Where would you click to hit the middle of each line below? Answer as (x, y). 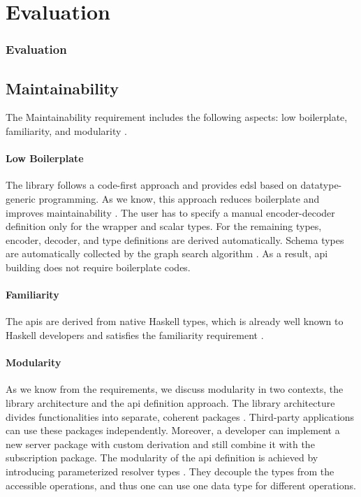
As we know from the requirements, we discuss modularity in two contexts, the (175, 389)
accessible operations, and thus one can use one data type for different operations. (181, 485)
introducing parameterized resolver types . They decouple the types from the (170, 471)
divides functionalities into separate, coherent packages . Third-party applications (180, 416)
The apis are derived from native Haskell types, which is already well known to (175, 321)
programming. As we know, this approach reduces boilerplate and (179, 199)
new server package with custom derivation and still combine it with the (160, 444)
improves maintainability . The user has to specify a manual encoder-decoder (170, 212)
